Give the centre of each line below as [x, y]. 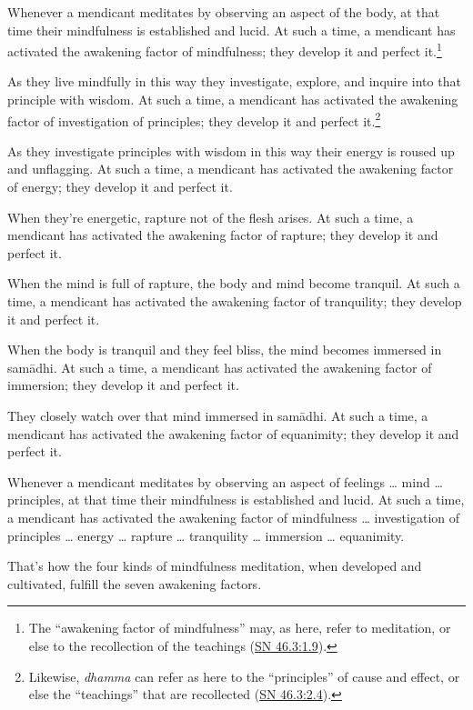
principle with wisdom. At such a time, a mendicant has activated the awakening [233, 100]
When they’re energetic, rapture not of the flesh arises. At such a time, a [211, 217]
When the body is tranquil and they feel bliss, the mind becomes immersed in [225, 350]
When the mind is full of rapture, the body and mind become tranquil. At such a [234, 283]
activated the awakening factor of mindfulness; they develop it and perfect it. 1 [225, 50]
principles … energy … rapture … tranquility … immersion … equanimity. [206, 535]
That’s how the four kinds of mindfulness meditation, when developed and [215, 566]
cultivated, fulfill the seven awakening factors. [135, 583]
